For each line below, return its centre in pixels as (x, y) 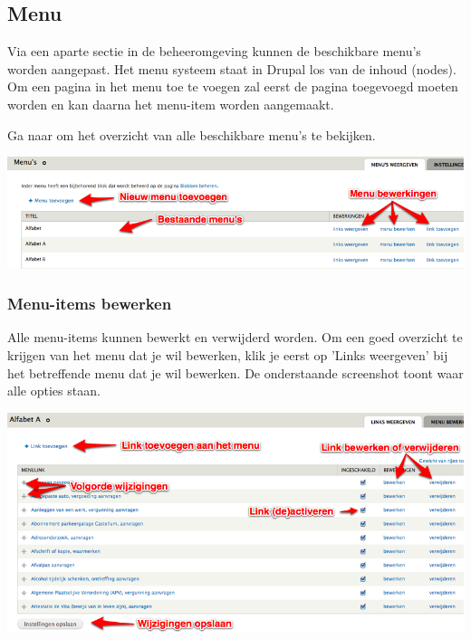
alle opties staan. (54, 391)
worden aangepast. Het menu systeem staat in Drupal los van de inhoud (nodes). (232, 68)
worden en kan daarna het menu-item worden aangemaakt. (171, 104)
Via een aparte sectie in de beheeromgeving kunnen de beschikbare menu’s (214, 51)
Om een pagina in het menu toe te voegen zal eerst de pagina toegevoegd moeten (233, 86)
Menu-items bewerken (90, 304)
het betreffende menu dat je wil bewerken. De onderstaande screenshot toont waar (235, 372)
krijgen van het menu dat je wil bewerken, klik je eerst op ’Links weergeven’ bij (228, 355)
